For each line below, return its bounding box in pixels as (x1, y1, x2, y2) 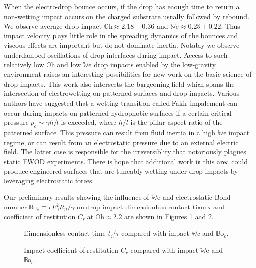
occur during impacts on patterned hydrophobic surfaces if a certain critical (4, 107, 232, 118)
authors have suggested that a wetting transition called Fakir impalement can (4, 97, 238, 108)
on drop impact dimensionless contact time (77, 202, 206, 212)
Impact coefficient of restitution (24, 244, 118, 255)
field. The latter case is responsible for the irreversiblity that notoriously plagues (4, 147, 246, 157)
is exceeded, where (61, 117, 116, 127)
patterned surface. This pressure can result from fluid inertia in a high (4, 127, 216, 137)
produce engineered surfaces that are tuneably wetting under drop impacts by (4, 166, 238, 176)
